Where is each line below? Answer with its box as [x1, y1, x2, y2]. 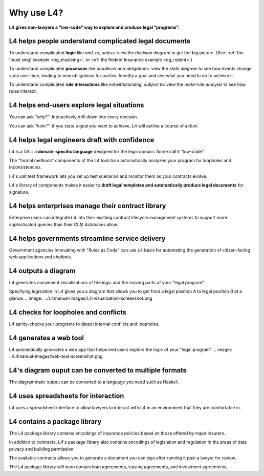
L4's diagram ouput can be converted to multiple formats [9, 366, 187, 374]
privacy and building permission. [9, 446, 75, 452]
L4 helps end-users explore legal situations [9, 101, 144, 109]
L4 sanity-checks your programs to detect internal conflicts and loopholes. [9, 321, 160, 327]
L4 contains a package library [9, 417, 102, 426]
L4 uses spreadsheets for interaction [9, 392, 124, 400]
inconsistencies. [9, 164, 42, 170]
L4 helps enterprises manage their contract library [9, 202, 166, 210]
